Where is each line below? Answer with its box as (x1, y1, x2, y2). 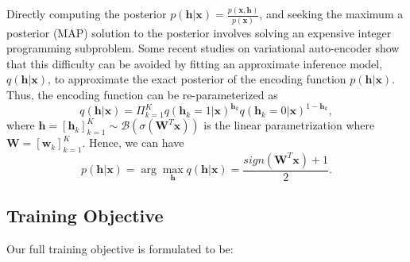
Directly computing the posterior (6, 6, 167, 22)
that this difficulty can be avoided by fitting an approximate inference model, (6, 55, 383, 71)
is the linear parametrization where (203, 117, 375, 133)
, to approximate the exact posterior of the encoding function (48, 71, 346, 87)
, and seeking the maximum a (259, 6, 404, 22)
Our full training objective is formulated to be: (6, 241, 234, 257)
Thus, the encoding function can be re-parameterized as (6, 87, 278, 102)
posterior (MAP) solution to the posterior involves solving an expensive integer (6, 24, 392, 40)
